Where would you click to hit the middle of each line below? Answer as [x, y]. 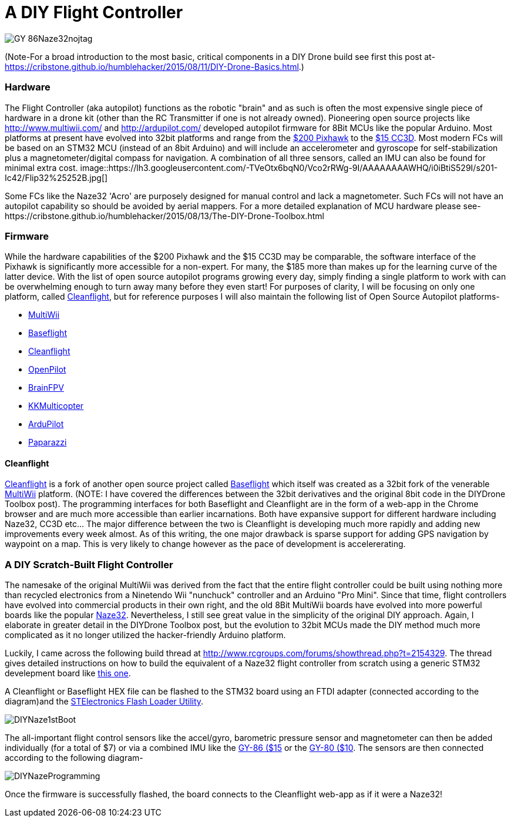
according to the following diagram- [74, 758]
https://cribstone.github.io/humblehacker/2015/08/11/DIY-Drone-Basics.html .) [154, 66]
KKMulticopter [56, 406]
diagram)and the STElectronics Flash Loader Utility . [104, 702]
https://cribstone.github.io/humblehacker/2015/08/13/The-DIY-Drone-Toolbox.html [164, 216]
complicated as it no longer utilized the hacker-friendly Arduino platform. [145, 635]
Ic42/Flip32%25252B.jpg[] [56, 177]
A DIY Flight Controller [94, 12]
